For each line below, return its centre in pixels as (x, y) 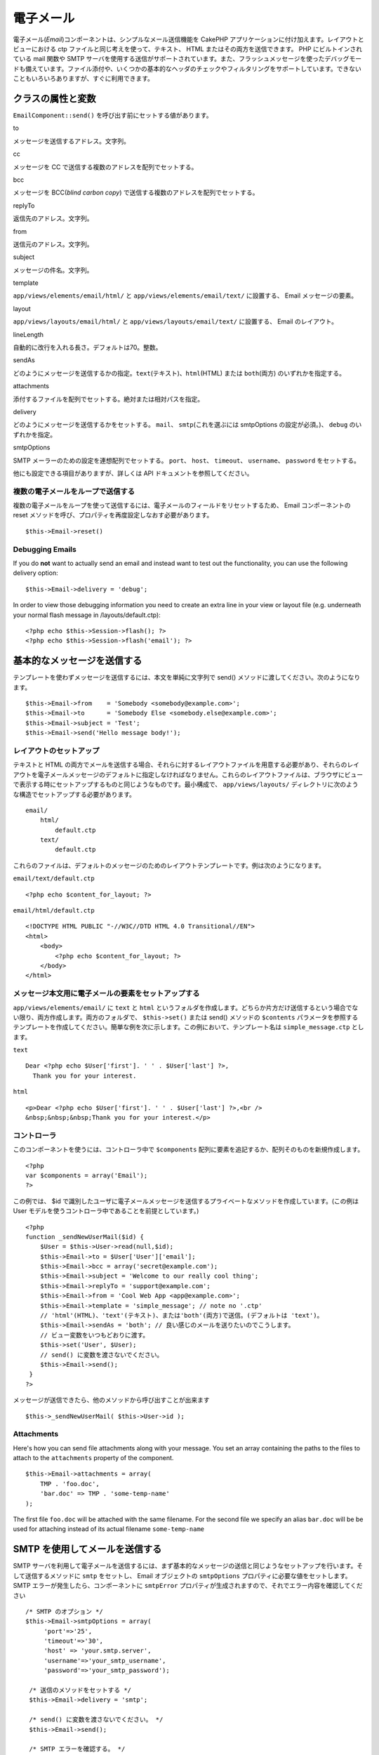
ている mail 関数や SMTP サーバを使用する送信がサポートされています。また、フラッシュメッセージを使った (169, 59)
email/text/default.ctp (54, 879)
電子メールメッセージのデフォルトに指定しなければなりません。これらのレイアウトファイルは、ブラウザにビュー (200, 774)
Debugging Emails (45, 549)
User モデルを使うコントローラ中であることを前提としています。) (106, 1211)
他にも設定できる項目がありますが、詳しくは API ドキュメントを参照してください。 (133, 473)
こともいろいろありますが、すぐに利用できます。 (84, 79)
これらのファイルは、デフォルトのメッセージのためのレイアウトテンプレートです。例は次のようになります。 (169, 865)
